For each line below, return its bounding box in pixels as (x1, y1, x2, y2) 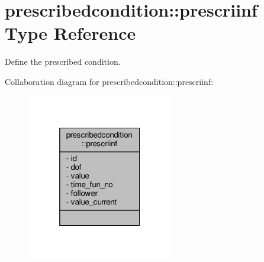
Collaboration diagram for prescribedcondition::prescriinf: (5, 75, 214, 87)
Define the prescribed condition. (5, 55, 121, 68)
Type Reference (5, 21, 136, 45)
